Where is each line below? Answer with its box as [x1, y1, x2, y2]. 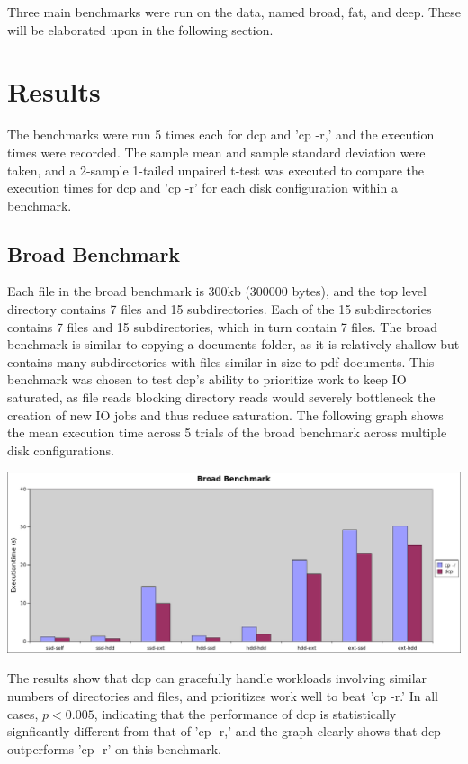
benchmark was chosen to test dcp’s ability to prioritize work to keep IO [7, 370, 407, 389]
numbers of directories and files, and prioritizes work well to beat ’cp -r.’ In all [7, 686, 438, 705]
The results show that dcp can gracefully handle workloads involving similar [7, 669, 427, 688]
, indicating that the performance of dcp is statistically [94, 704, 397, 723]
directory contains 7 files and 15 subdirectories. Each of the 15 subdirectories [7, 300, 432, 319]
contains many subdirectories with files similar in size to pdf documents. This [7, 352, 435, 371]
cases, [7, 704, 39, 723]
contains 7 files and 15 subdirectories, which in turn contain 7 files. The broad [7, 317, 438, 336]
